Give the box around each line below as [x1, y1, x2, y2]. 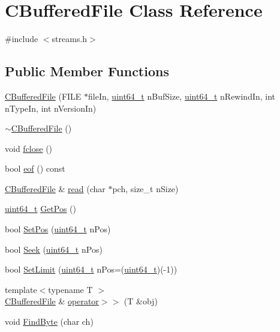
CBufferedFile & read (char [5, 182, 106, 195]
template [5, 283, 37, 295]
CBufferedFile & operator [5, 295, 99, 307]
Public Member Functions [5, 62, 169, 80]
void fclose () [5, 142, 53, 154]
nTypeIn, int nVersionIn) [5, 101, 97, 114]
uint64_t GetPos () [5, 202, 77, 215]
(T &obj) [124, 295, 158, 307]
